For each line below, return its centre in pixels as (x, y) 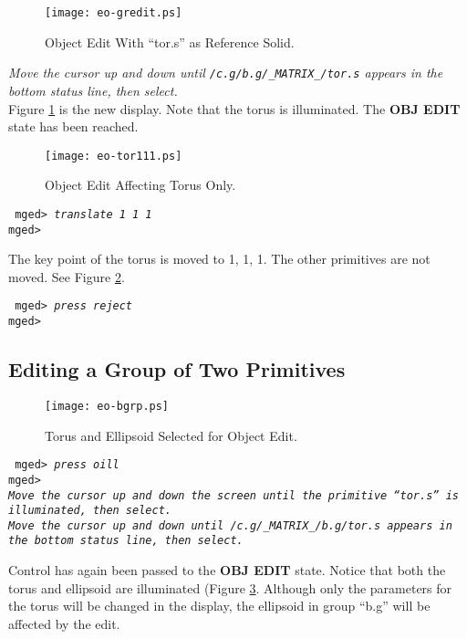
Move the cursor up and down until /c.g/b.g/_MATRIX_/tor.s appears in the (226, 73)
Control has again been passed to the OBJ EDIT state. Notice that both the (227, 570)
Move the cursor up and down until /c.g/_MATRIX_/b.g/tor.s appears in (230, 525)
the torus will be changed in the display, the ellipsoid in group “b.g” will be (219, 606)
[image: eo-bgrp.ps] (107, 406)
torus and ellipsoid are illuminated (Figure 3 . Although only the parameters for (230, 587)
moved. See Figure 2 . (67, 276)
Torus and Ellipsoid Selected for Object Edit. (171, 435)
